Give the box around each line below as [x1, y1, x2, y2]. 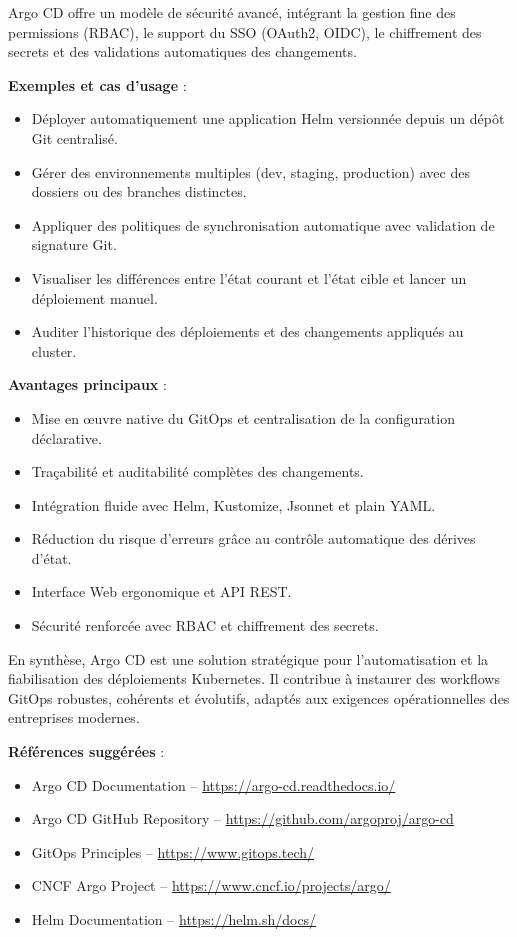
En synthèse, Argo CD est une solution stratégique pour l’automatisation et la [8, 648, 489, 669]
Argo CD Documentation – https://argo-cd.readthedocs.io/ [31, 774, 396, 795]
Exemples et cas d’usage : [8, 74, 187, 95]
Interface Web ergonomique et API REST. [31, 581, 292, 602]
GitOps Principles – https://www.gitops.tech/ [31, 841, 315, 862]
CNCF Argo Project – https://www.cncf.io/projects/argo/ [31, 875, 391, 896]
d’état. [31, 547, 72, 568]
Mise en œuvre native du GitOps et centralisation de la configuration [31, 407, 455, 428]
